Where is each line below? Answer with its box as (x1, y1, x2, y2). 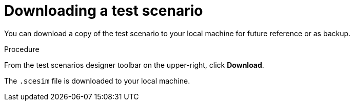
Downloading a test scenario (4, 2, 203, 19)
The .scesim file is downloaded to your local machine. (4, 76, 190, 85)
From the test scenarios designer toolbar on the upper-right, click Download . (4, 60, 264, 69)
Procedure (4, 44, 40, 54)
